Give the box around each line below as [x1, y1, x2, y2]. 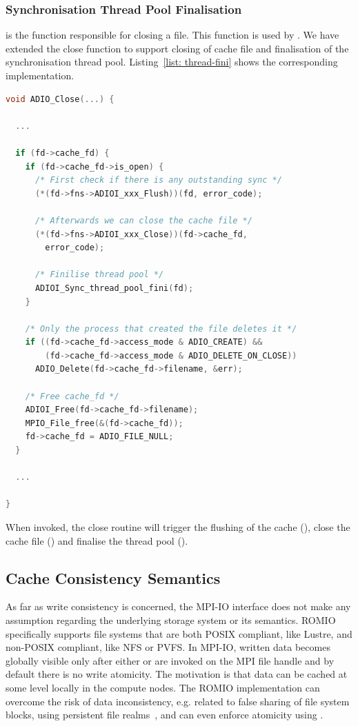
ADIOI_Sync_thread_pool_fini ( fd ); [34, 283, 194, 293]
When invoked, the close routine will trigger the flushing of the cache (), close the [6, 520, 350, 534]
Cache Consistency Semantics [6, 567, 221, 588]
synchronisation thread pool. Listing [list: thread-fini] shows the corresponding [6, 54, 338, 69]
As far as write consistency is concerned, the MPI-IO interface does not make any [6, 599, 351, 614]
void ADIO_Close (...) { [6, 94, 115, 104]
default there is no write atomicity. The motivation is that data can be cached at [6, 667, 348, 681]
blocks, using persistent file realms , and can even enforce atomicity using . [6, 707, 324, 722]
